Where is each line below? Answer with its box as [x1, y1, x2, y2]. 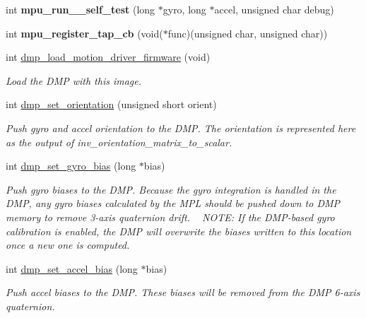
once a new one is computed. [6, 237, 130, 252]
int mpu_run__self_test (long [6, 2, 155, 16]
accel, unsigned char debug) [214, 2, 334, 16]
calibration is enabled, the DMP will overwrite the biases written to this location [6, 223, 352, 238]
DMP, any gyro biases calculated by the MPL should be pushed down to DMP [6, 196, 341, 211]
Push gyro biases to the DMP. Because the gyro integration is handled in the [6, 182, 336, 196]
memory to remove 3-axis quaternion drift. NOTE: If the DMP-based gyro [6, 209, 335, 224]
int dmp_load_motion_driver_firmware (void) [6, 49, 211, 64]
